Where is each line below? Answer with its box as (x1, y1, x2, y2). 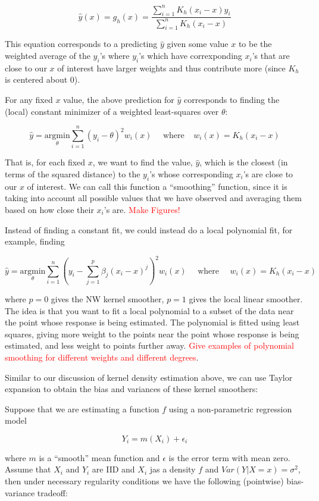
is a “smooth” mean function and (39, 451, 160, 464)
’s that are (252, 49, 290, 62)
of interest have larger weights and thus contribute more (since (57, 61, 286, 74)
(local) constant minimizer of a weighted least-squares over (5, 105, 219, 117)
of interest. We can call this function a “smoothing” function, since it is (27, 180, 287, 192)
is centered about (5, 73, 68, 86)
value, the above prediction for (63, 93, 174, 106)
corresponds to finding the (184, 93, 280, 106)
